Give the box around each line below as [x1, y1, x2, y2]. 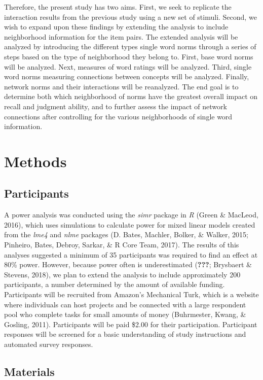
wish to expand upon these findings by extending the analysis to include [4, 21, 229, 32]
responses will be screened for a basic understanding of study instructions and [4, 329, 246, 339]
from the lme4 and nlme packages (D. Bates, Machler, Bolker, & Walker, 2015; [4, 229, 249, 240]
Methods [4, 150, 67, 171]
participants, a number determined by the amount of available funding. [4, 279, 225, 290]
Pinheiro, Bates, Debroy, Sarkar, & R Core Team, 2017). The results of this [4, 239, 239, 250]
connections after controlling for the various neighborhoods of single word [4, 111, 233, 121]
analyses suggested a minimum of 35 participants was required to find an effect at [4, 249, 258, 260]
